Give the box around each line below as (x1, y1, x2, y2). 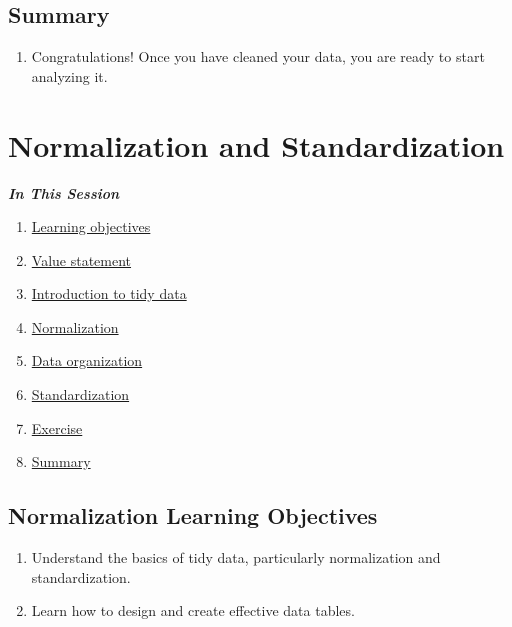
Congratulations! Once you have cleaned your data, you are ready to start (31, 46, 485, 67)
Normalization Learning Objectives (8, 500, 378, 531)
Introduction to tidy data (31, 283, 187, 304)
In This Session (8, 182, 120, 203)
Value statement (31, 249, 132, 270)
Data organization (31, 350, 143, 371)
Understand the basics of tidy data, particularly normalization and (31, 547, 441, 568)
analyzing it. (31, 65, 108, 86)
